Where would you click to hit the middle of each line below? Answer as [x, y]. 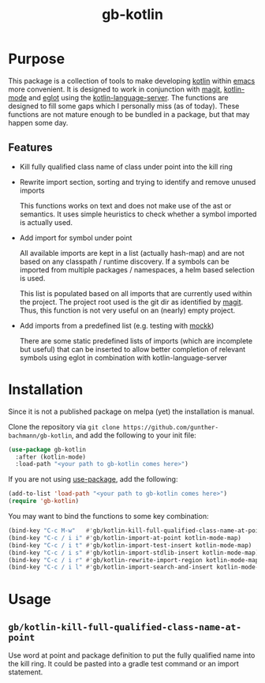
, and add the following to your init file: [134, 435]
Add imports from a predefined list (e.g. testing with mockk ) [117, 325]
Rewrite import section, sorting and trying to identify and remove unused [138, 182]
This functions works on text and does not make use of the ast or [125, 205]
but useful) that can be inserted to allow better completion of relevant [132, 349]
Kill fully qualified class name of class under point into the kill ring [126, 167]
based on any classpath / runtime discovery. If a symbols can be [125, 261]
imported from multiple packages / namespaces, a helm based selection [137, 269]
